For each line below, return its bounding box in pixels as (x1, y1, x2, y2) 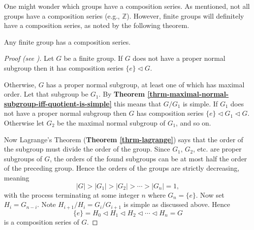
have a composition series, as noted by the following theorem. (4, 20, 190, 30)
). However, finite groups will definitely (127, 10, 244, 21)
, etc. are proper (193, 144, 242, 154)
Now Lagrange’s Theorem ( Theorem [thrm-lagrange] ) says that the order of (4, 134, 244, 144)
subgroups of (4, 153, 42, 163)
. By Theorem (98, 89, 145, 99)
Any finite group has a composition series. (4, 36, 131, 47)
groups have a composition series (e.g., (4, 10, 120, 21)
